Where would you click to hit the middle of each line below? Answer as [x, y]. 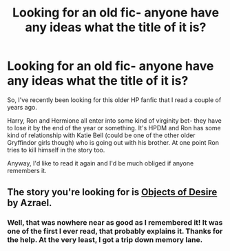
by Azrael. [30, 203]
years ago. [22, 107]
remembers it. [27, 170]
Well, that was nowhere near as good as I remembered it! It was [115, 223]
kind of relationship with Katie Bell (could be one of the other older [101, 135]
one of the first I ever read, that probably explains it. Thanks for [115, 231]
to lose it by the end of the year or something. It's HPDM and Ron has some [114, 128]
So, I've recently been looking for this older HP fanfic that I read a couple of [114, 100]
